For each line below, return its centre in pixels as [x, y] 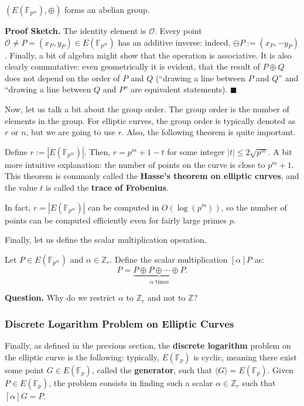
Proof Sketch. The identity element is [76, 30]
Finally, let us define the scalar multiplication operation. [106, 240]
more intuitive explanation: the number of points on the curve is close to [135, 164]
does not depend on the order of [62, 78]
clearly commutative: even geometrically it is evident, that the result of [132, 66]
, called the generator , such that [152, 369]
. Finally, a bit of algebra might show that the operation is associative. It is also [148, 55]
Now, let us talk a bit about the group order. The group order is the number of [147, 109]
